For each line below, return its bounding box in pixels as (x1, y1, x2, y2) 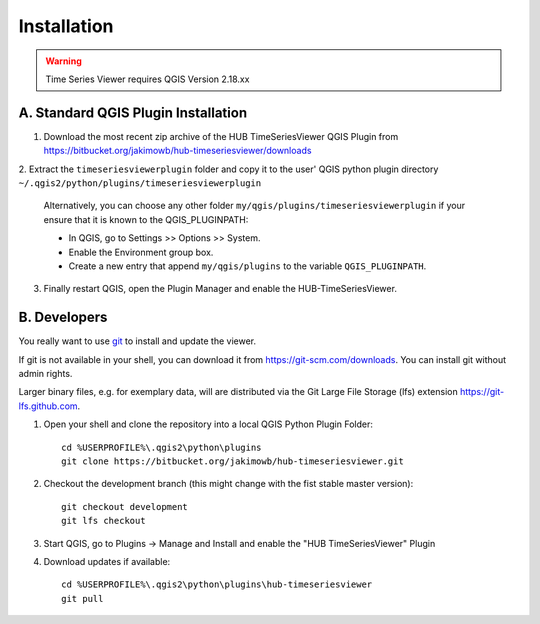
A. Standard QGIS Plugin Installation (18, 104, 248, 121)
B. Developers (18, 309, 108, 326)
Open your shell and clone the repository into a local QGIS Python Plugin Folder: (43, 418, 374, 430)
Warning (45, 55, 82, 67)
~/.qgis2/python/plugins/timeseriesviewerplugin (18, 178, 262, 189)
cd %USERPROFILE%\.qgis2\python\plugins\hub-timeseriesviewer (61, 579, 373, 590)
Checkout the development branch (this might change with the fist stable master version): (43, 478, 414, 490)
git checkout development (61, 501, 189, 512)
